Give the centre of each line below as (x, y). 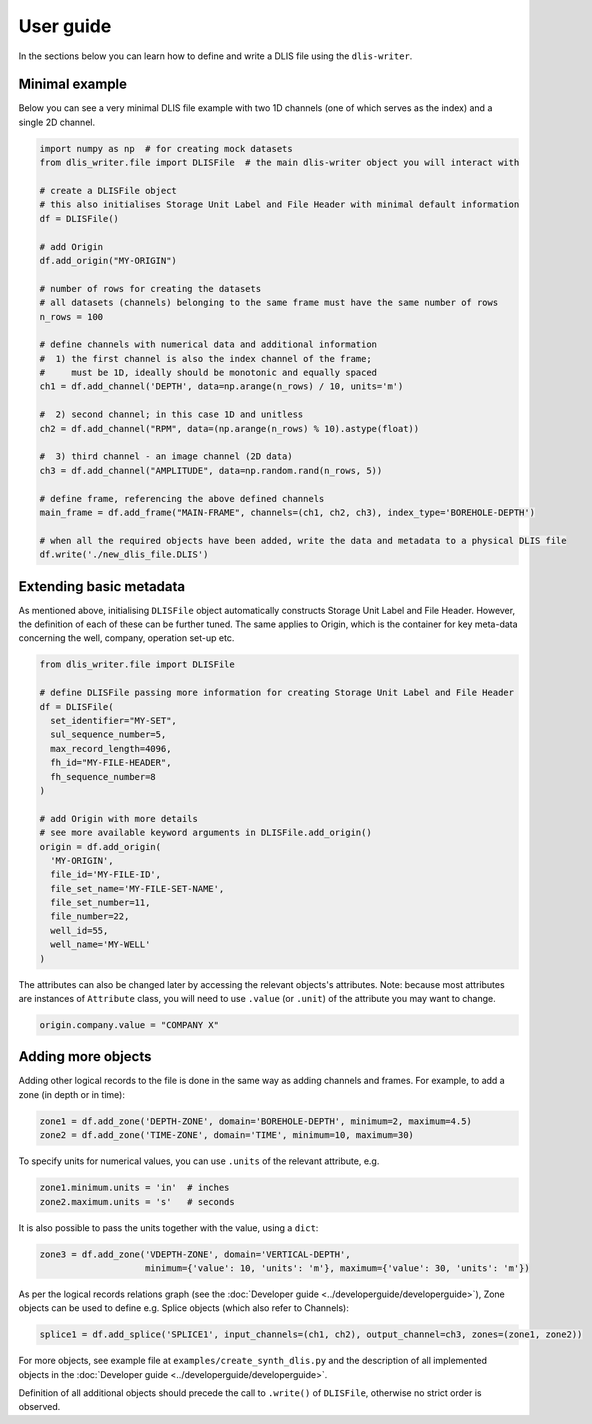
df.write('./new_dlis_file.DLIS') (124, 554)
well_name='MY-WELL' (100, 944)
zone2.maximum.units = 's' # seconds (137, 1201)
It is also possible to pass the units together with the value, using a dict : (168, 1227)
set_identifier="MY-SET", (113, 720)
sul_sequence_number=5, (108, 734)
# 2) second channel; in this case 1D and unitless (171, 414)
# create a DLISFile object (108, 190)
